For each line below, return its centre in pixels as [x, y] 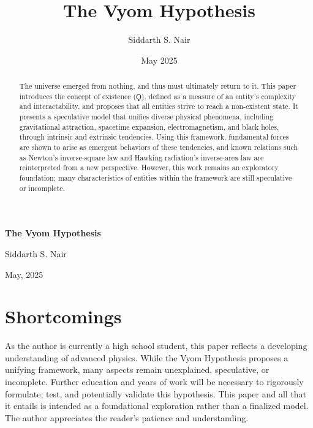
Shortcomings [63, 316]
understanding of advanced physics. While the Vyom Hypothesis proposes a [147, 357]
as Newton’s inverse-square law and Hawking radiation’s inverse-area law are [141, 157]
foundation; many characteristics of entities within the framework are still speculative [156, 178]
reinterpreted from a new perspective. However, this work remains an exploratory [149, 167]
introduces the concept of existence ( [78, 96]
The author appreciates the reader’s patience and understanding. [127, 417]
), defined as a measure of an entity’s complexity [219, 96]
